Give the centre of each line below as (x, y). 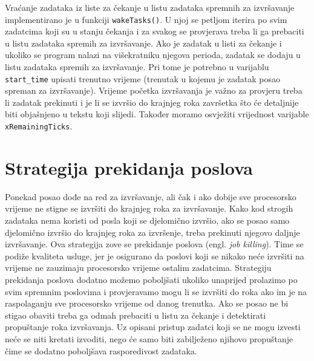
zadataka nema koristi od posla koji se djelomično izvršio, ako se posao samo (147, 220)
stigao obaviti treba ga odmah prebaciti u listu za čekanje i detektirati (136, 315)
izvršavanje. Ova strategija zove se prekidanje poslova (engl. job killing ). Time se (154, 244)
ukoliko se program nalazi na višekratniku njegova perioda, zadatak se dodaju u (153, 55)
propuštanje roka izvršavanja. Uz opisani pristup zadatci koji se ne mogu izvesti (153, 327)
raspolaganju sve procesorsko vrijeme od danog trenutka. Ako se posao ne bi (147, 303)
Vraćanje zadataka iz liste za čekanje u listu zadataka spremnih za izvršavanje (150, 7)
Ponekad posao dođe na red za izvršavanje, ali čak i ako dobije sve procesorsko (151, 196)
